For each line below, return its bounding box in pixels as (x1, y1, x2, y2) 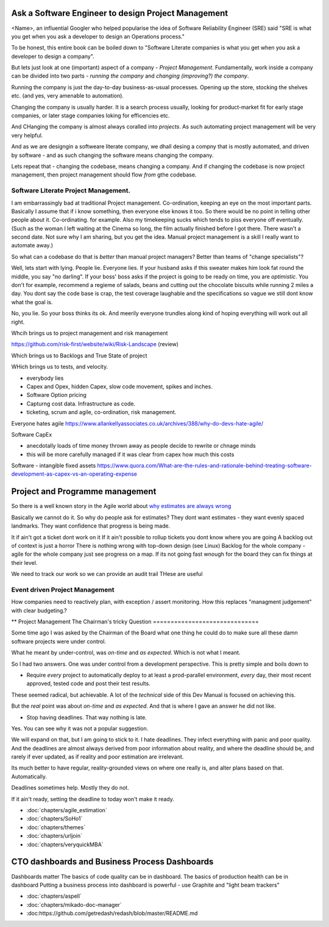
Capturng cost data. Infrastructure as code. (26, 400, 136, 407)
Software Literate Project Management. (11, 186, 131, 195)
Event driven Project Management (11, 585, 115, 594)
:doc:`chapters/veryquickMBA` (26, 840, 104, 848)
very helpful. (11, 131, 43, 139)
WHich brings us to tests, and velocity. (11, 363, 108, 371)
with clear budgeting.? (11, 606, 67, 614)
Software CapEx (11, 431, 52, 438)
